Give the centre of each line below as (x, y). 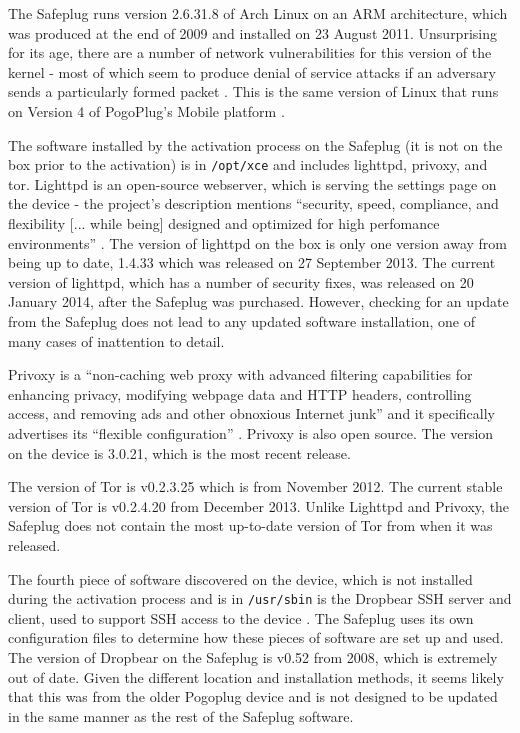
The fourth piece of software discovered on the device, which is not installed (240, 578)
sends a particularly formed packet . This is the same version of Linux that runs (253, 91)
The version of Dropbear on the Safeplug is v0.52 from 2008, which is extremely (253, 656)
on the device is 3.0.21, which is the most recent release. (179, 452)
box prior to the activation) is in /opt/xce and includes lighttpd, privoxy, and (248, 164)
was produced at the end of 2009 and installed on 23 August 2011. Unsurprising (252, 32)
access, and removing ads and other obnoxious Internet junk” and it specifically (252, 413)
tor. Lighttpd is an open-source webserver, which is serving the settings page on (252, 183)
